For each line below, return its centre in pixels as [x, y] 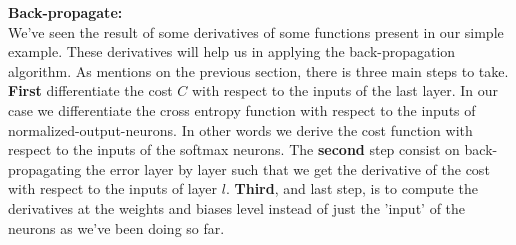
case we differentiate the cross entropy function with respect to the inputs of [242, 109]
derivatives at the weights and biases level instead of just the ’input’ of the [237, 207]
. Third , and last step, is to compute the [351, 188]
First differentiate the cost [90, 90]
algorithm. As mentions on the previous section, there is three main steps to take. [258, 70]
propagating [45, 168]
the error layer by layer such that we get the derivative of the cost [287, 168]
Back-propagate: [65, 12]
